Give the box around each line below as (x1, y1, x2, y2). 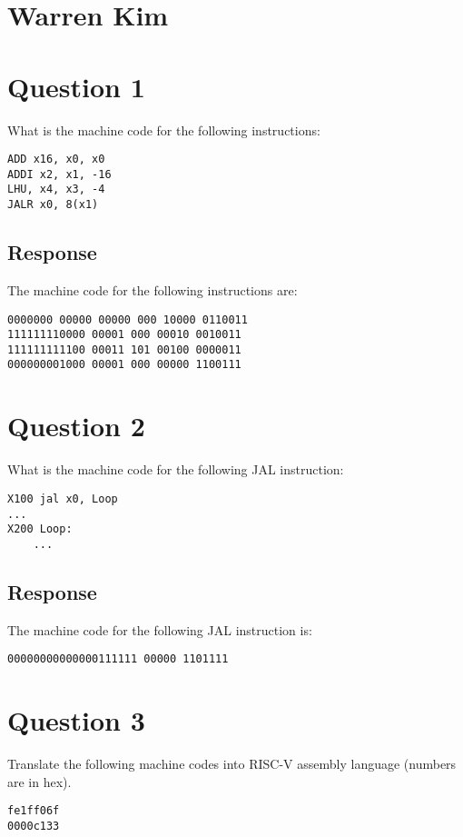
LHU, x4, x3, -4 (7, 183, 105, 196)
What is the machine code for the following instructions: (7, 120, 320, 139)
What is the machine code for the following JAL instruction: (7, 460, 344, 479)
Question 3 (7, 702, 145, 739)
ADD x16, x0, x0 (7, 153, 105, 166)
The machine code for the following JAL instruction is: (7, 620, 312, 639)
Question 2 (7, 407, 145, 444)
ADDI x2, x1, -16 (7, 167, 112, 181)
